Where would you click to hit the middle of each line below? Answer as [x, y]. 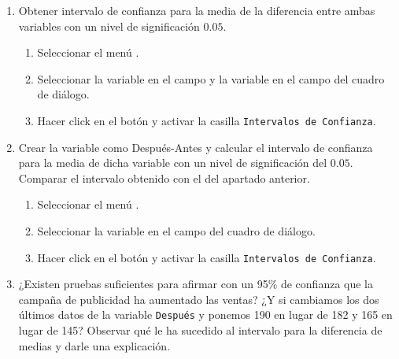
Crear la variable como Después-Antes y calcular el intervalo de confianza [196, 147]
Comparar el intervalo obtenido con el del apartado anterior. [164, 178]
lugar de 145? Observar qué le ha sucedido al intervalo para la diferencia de [200, 330]
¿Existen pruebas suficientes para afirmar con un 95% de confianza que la [196, 284]
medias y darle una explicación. [94, 345]
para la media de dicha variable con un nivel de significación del [173, 163]
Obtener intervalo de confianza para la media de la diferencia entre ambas [197, 10]
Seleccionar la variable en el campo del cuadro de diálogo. [176, 231]
